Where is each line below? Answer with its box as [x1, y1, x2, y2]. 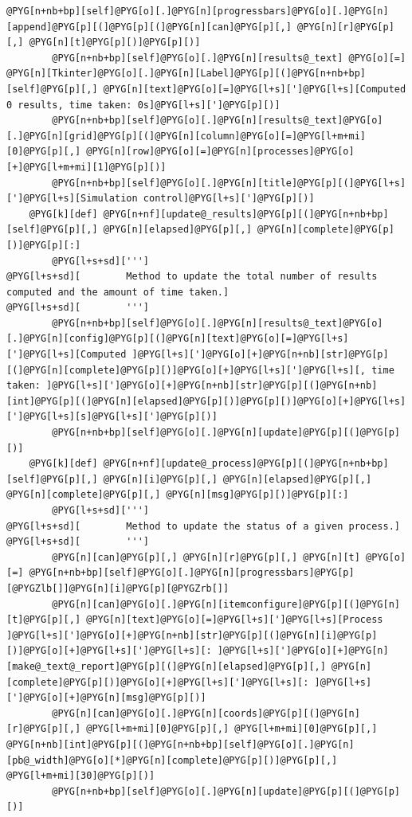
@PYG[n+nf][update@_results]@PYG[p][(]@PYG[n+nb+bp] [103, 208, 389, 220]
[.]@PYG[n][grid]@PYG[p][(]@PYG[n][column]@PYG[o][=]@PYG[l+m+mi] [6, 130, 367, 142]
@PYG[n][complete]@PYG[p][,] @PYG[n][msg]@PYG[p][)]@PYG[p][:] [6, 489, 349, 501]
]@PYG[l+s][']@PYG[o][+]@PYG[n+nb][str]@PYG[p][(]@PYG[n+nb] [46, 380, 378, 392]
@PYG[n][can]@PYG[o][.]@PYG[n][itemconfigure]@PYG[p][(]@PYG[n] [52, 598, 400, 610]
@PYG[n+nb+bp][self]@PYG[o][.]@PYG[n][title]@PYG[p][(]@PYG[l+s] [52, 177, 406, 189]
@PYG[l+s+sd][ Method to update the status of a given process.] [6, 520, 400, 532]
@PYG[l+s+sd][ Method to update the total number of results [6, 271, 378, 283]
